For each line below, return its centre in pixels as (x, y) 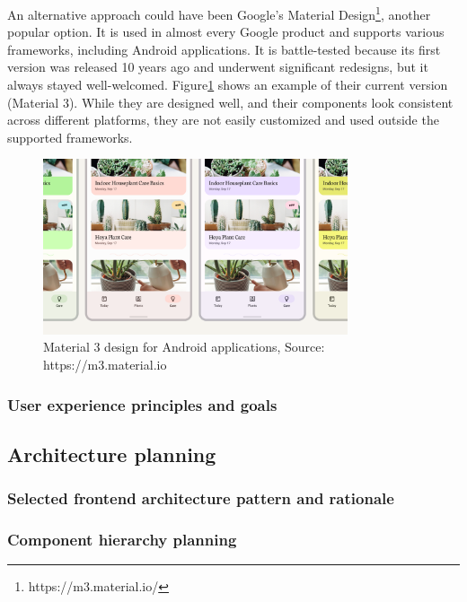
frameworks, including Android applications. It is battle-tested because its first (224, 49)
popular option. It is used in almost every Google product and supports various (226, 32)
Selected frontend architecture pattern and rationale (201, 498)
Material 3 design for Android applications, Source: (184, 347)
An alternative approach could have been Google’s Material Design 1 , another (219, 13)
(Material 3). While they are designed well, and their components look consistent (230, 102)
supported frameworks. (70, 137)
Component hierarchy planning (122, 539)
